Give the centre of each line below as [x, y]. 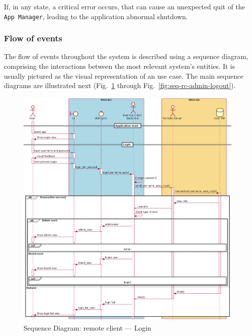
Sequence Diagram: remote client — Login [88, 328]
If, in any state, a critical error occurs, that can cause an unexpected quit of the [125, 6]
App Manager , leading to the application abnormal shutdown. [96, 16]
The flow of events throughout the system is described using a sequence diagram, [126, 56]
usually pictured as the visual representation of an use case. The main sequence [124, 76]
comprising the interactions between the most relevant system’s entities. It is [120, 66]
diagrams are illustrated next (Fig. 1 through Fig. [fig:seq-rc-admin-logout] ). [120, 85]
